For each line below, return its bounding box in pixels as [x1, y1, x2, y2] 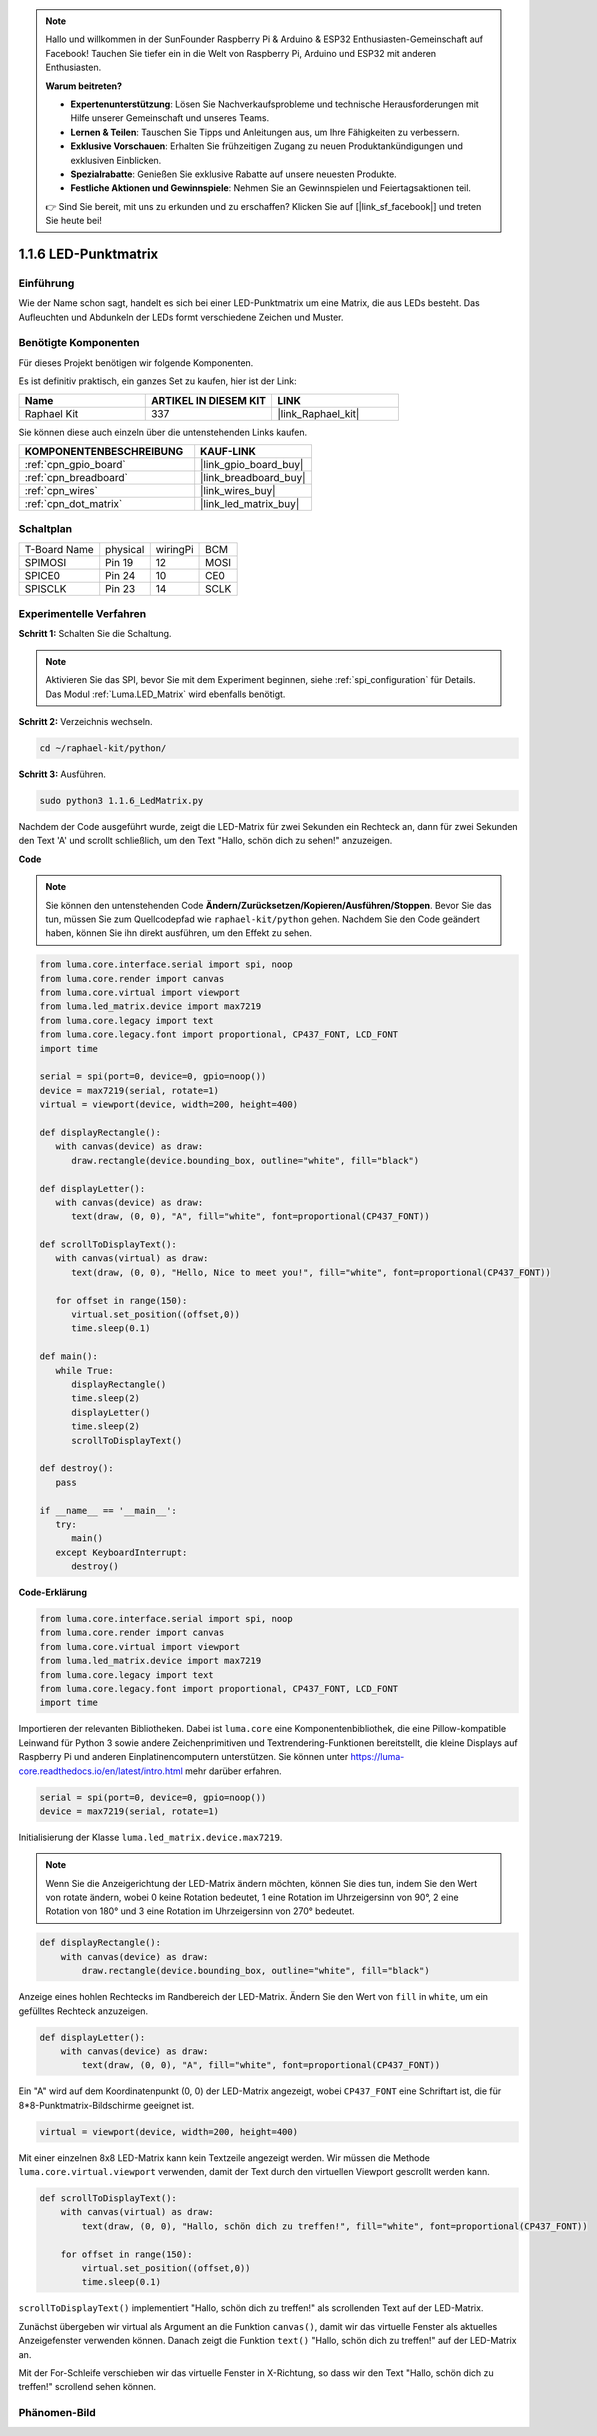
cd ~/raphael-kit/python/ [39, 742, 167, 754]
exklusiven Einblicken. [70, 154, 162, 166]
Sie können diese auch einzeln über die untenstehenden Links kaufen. [18, 426, 308, 438]
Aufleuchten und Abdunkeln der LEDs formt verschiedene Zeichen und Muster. [18, 311, 344, 323]
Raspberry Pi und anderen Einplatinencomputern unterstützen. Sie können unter [18, 1751, 349, 1763]
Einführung [18, 276, 75, 290]
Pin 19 [105, 555, 134, 569]
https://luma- [350, 1751, 405, 1763]
